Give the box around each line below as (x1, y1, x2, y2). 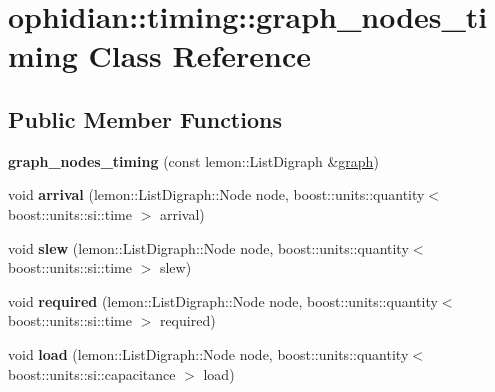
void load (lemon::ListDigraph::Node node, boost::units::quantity (8, 343, 409, 364)
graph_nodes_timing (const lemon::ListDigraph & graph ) (8, 150, 379, 171)
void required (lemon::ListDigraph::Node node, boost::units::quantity (8, 290, 438, 311)
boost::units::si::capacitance (8, 363, 176, 384)
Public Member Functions (8, 103, 282, 134)
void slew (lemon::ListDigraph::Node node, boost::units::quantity (8, 237, 409, 258)
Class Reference (88, 35, 311, 76)
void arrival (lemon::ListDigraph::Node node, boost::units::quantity (8, 184, 425, 205)
